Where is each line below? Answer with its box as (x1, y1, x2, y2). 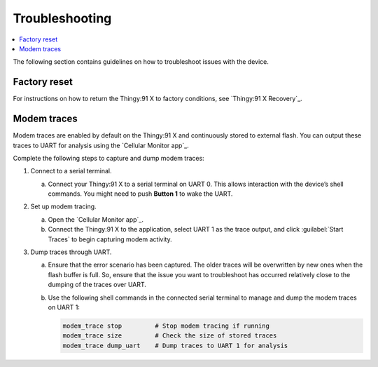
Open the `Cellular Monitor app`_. (48, 215, 143, 224)
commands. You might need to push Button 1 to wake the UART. (48, 189, 233, 198)
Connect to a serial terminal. (30, 167, 112, 175)
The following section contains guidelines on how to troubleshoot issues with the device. (13, 58, 269, 66)
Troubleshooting (13, 11, 112, 26)
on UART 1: (48, 303, 80, 312)
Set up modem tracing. (30, 202, 97, 211)
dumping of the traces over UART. (48, 281, 147, 289)
